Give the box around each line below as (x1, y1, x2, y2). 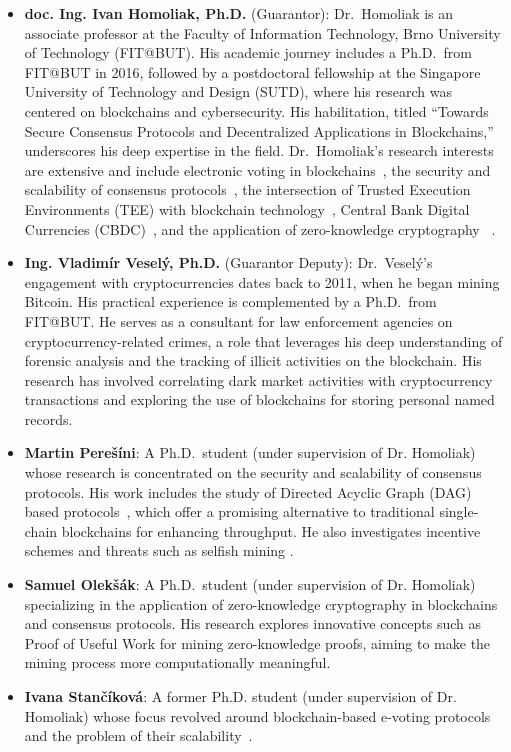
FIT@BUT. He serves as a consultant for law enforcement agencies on (24, 310, 453, 331)
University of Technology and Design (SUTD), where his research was (24, 81, 452, 102)
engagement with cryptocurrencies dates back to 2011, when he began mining (24, 271, 500, 292)
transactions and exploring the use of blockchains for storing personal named (24, 389, 495, 410)
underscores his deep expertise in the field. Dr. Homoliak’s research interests (24, 140, 494, 161)
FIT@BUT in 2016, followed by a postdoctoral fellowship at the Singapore (24, 61, 481, 82)
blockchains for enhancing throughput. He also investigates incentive (61, 520, 481, 541)
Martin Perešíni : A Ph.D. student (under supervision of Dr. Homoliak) (24, 442, 476, 463)
